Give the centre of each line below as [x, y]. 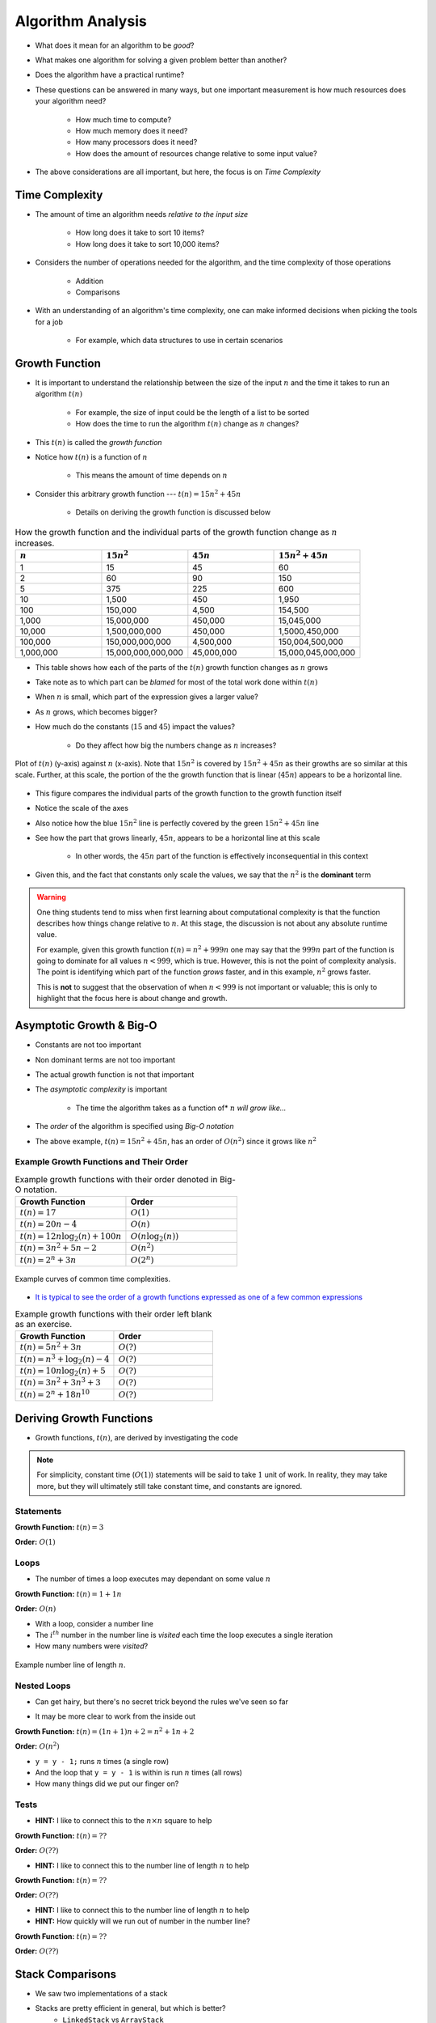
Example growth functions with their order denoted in [116, 1179]
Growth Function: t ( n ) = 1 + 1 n [69, 1593]
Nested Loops [43, 1686]
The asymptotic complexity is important [101, 1089]
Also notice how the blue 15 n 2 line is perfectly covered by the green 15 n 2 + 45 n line [177, 823]
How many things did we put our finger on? [107, 1783]
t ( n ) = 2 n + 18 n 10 [55, 1394]
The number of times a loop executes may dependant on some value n [153, 1579]
